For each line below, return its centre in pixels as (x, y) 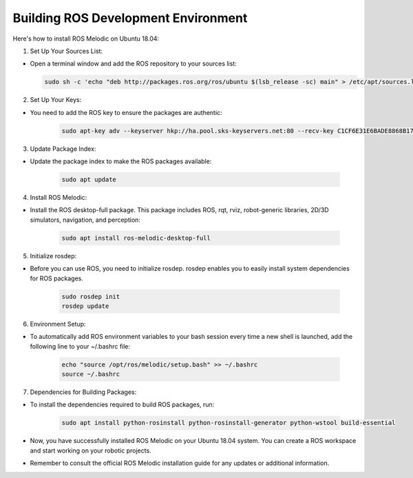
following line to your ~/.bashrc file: (80, 346)
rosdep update (85, 306)
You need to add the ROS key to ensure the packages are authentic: (126, 112)
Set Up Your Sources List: (66, 51)
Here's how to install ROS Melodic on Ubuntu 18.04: (86, 39)
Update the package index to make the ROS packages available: (121, 161)
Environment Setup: (58, 324)
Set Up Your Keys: (56, 100)
